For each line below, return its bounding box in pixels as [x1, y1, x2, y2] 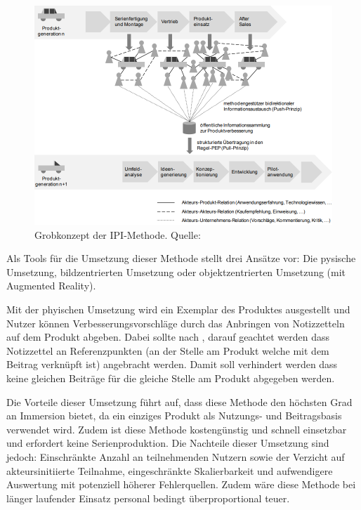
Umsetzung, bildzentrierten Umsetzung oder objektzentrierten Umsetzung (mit [6, 264, 346, 279]
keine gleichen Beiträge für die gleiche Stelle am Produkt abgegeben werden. [6, 370, 335, 385]
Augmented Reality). [6, 278, 96, 293]
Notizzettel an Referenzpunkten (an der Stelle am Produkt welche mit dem [6, 343, 329, 358]
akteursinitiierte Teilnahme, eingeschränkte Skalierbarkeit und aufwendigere [6, 463, 333, 478]
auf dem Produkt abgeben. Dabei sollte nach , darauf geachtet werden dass [6, 329, 330, 344]
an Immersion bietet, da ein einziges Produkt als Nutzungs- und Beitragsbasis [6, 408, 342, 423]
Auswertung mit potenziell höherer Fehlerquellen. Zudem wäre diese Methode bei [6, 477, 356, 492]
